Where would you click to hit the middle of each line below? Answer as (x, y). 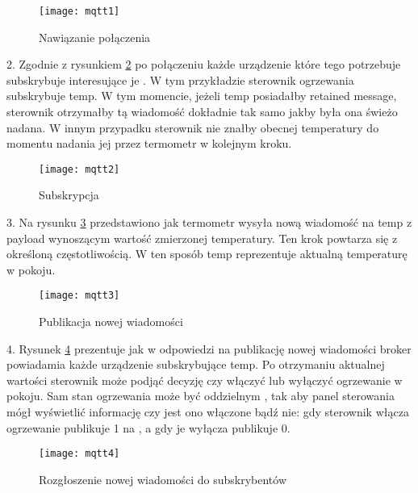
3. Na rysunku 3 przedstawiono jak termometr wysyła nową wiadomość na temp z (209, 222)
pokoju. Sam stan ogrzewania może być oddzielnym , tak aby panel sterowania (201, 396)
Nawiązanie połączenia (95, 37)
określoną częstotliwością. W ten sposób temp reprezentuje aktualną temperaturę (207, 254)
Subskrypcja (69, 195)
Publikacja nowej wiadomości (111, 322)
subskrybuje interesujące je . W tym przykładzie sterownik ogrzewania (180, 79)
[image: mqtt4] (79, 454)
